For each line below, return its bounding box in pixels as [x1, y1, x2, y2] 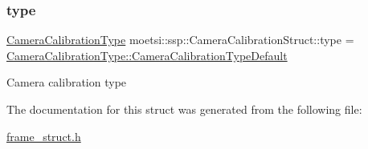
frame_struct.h [6, 127, 81, 144]
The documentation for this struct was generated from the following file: [6, 101, 362, 117]
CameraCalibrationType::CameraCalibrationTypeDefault [6, 46, 288, 63]
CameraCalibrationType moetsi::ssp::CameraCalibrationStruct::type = [6, 31, 354, 48]
